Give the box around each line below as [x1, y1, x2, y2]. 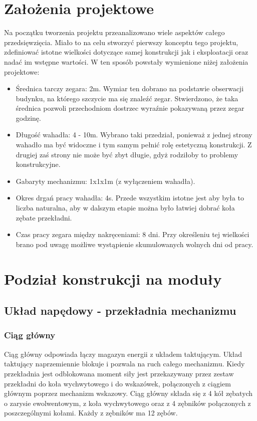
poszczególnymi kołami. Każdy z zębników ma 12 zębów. [4, 407, 178, 418]
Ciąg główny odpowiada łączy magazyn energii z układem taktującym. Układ [4, 348, 242, 359]
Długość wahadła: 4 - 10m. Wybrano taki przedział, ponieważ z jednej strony [16, 129, 252, 140]
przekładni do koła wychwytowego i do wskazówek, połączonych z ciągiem [4, 378, 231, 388]
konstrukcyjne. [16, 159, 61, 169]
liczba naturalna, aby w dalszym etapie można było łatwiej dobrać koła [16, 202, 235, 213]
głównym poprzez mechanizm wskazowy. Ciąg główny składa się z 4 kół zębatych [4, 388, 253, 398]
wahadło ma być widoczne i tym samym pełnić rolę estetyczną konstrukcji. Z [16, 139, 252, 150]
